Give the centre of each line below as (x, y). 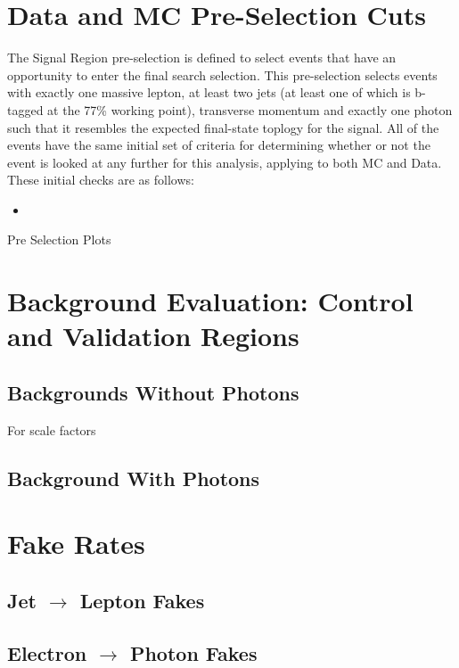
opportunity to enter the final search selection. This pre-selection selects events (222, 74)
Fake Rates (76, 544)
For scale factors (52, 429)
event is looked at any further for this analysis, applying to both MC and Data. (225, 162)
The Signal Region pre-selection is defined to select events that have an (202, 58)
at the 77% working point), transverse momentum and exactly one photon (250, 109)
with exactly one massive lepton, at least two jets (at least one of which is (209, 92)
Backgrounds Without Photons (153, 393)
